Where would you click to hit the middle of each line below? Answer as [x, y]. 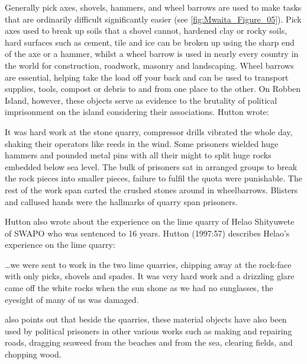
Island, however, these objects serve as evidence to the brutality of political [141, 100]
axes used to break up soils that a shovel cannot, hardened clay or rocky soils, [146, 31]
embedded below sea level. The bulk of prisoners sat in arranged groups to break [151, 166]
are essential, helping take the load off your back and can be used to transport [147, 77]
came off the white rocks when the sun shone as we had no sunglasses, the [139, 288]
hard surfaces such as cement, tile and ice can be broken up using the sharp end [150, 42]
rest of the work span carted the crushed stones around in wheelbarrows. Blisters [151, 189]
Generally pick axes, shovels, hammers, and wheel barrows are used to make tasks [153, 7]
